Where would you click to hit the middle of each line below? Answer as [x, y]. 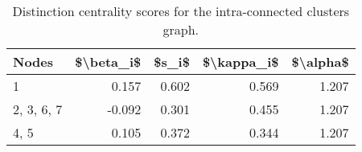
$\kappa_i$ [241, 62]
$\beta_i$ [108, 62]
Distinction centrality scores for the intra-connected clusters [181, 11]
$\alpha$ [320, 62]
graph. [181, 29]
